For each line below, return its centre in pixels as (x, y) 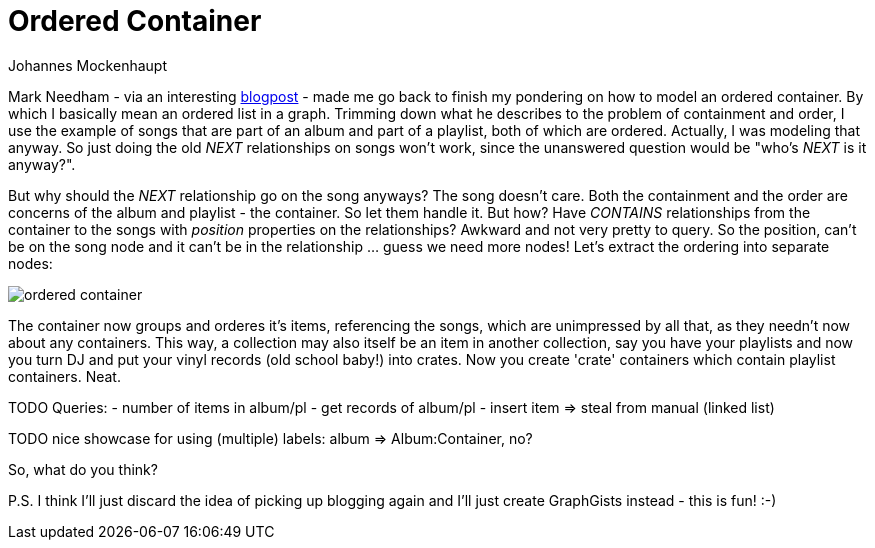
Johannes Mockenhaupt (87, 65)
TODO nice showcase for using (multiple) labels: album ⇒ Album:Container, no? (270, 438)
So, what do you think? (83, 469)
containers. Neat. (64, 376)
